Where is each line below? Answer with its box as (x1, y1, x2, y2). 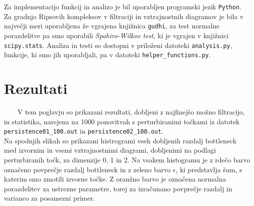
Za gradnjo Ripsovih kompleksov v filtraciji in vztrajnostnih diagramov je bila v (4, 11, 244, 21)
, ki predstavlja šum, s (176, 164, 242, 174)
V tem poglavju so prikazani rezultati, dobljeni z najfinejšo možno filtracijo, (17, 106, 245, 116)
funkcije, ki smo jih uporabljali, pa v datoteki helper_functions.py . (4, 49, 211, 60)
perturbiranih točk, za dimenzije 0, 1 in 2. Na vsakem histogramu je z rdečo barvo (4, 154, 251, 164)
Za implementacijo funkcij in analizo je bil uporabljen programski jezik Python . (4, 1, 241, 11)
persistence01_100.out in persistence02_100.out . (4, 126, 163, 136)
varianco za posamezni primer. (4, 193, 95, 203)
